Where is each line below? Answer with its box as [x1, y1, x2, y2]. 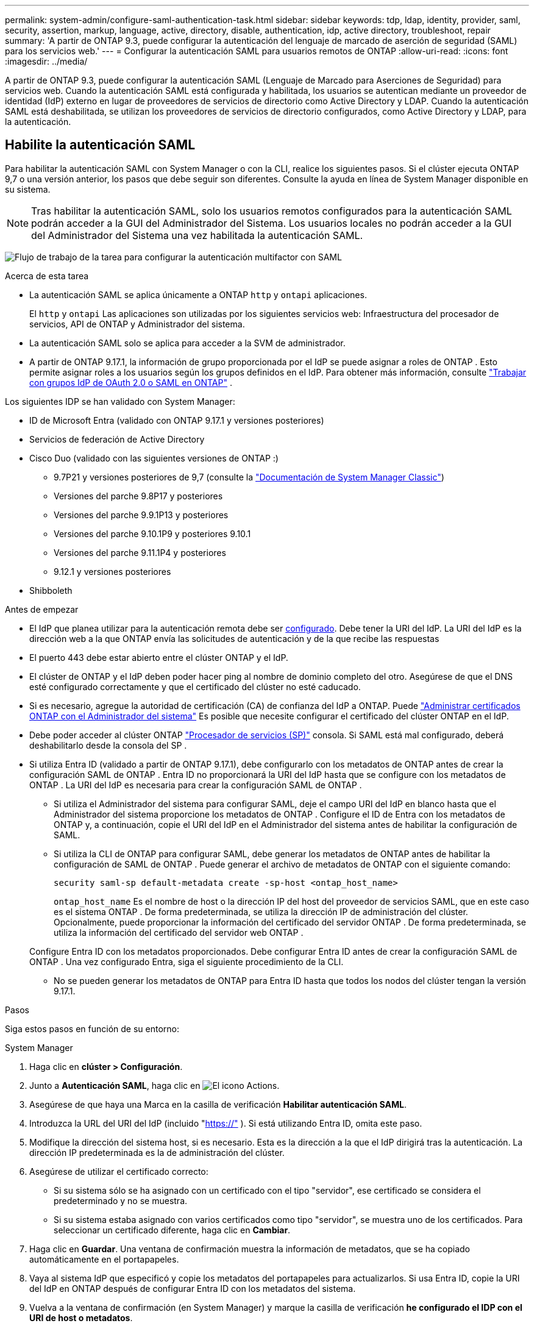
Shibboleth [29, 585, 73, 596]
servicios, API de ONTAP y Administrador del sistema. [29, 318, 245, 329]
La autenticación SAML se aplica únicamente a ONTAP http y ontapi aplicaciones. [29, 289, 367, 300]
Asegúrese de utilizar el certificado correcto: [29, 1166, 208, 1177]
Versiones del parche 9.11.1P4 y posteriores [54, 547, 226, 558]
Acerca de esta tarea [5, 270, 89, 281]
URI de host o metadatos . [29, 1312, 133, 1323]
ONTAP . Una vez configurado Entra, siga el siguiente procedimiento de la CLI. [29, 956, 344, 967]
